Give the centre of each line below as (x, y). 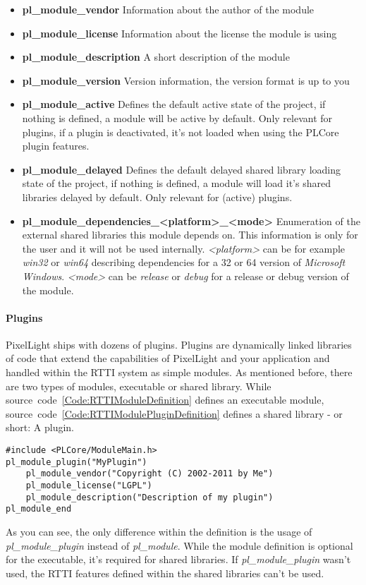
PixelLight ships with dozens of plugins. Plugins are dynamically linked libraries (179, 344)
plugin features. (56, 146)
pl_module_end (39, 509)
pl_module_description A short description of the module (156, 57)
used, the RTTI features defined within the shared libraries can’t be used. (165, 573)
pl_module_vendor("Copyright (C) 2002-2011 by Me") (150, 474)
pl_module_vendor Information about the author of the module (168, 9)
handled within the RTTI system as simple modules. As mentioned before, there (179, 372)
